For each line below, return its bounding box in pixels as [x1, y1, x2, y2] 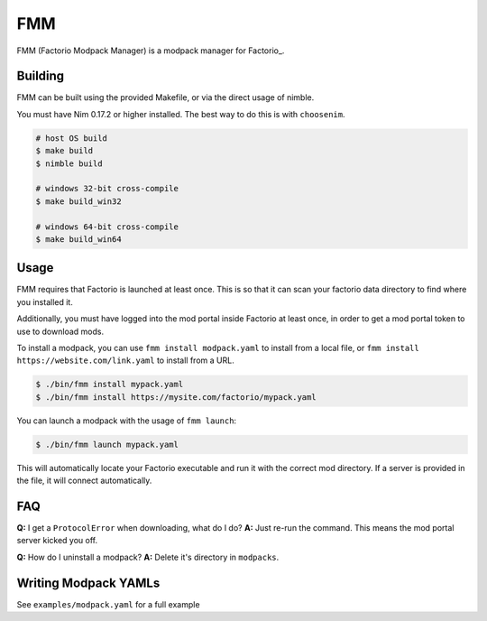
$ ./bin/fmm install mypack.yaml [35, 379, 184, 390]
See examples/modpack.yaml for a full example [16, 598, 200, 609]
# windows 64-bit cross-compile [35, 221, 179, 232]
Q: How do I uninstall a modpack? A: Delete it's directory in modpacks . [16, 551, 280, 562]
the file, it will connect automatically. [16, 475, 152, 487]
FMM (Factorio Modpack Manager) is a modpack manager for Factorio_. [16, 45, 285, 56]
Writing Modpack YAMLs [16, 575, 161, 590]
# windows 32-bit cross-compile [35, 183, 179, 194]
